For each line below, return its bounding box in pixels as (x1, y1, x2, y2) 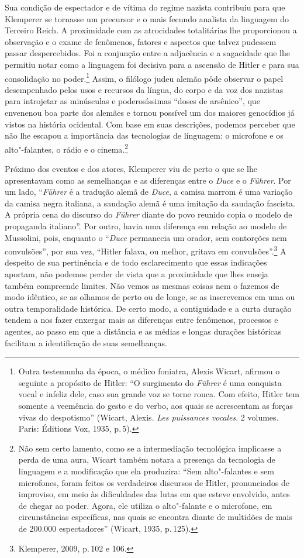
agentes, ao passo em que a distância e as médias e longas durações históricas (5, 325, 282, 337)
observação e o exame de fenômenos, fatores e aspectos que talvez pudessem (5, 35, 277, 47)
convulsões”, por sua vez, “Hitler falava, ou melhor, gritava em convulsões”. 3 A (5, 243, 286, 257)
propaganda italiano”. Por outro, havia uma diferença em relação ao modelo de (5, 220, 287, 232)
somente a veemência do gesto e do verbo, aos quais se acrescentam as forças (18, 399, 293, 411)
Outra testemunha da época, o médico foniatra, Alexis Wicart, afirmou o (18, 365, 280, 377)
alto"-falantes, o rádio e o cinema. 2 (5, 141, 129, 155)
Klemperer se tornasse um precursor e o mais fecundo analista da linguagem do (5, 12, 289, 25)
